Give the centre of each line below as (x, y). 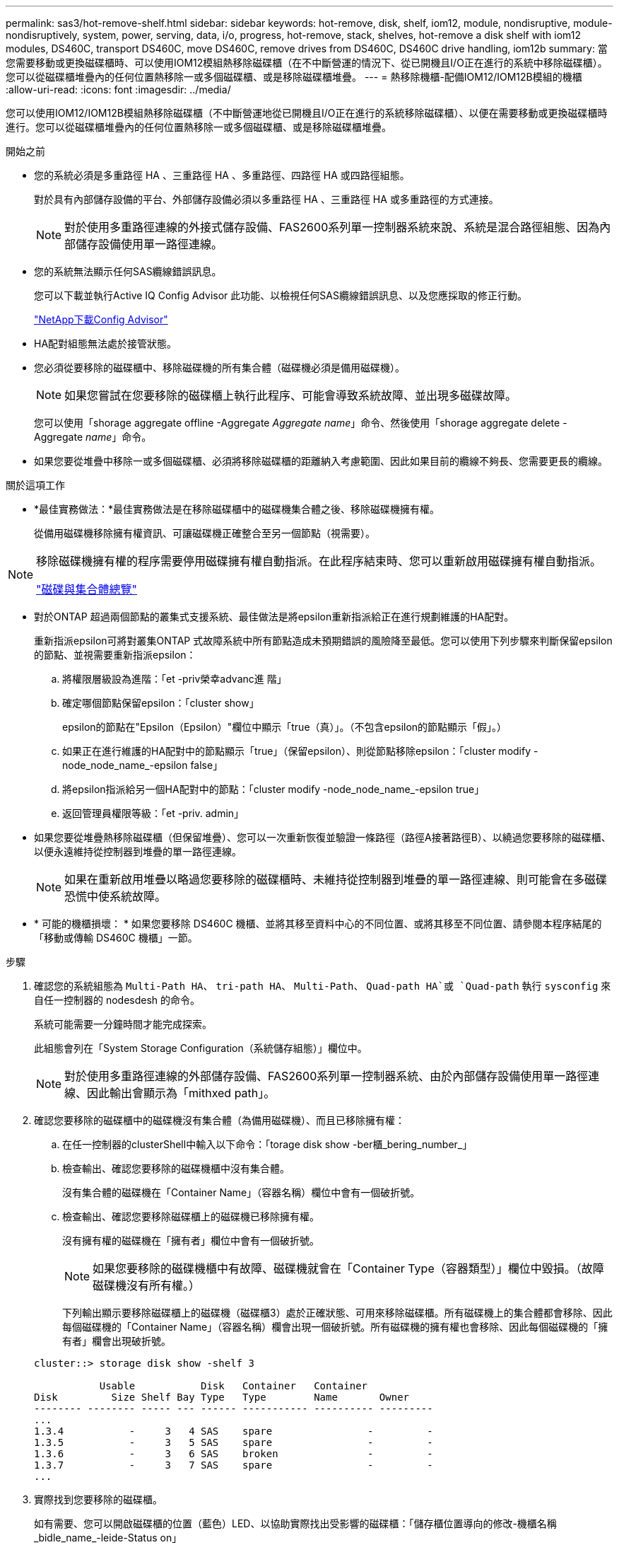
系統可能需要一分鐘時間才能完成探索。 (123, 1024)
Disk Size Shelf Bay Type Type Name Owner (222, 1397)
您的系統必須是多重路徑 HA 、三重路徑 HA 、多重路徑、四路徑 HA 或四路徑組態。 (222, 175)
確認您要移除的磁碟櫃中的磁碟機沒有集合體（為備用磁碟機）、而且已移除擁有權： (219, 1120)
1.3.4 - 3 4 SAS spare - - (234, 1431)
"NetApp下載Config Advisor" (101, 319)
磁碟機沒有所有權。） (147, 1285)
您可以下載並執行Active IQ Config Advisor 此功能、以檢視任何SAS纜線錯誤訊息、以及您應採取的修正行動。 (281, 295)
